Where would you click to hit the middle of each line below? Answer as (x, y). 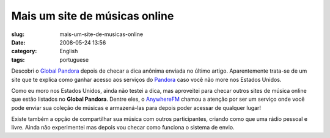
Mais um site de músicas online (93, 16)
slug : (18, 34)
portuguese (74, 60)
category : (24, 51)
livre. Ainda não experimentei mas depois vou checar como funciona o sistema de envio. (123, 128)
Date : (18, 42)
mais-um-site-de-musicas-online (101, 34)
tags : (18, 60)
